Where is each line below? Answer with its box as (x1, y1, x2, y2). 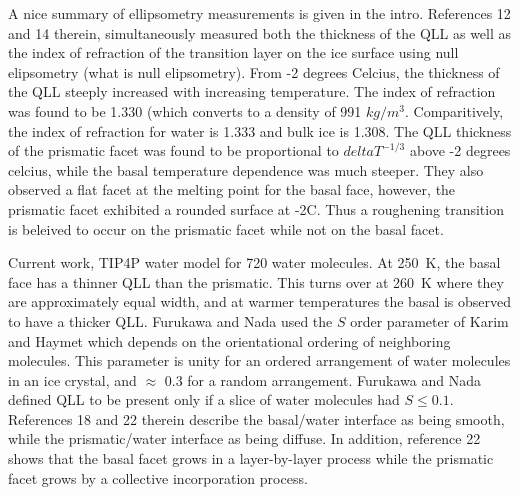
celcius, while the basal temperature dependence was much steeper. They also (8, 159, 484, 180)
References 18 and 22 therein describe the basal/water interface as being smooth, (8, 408, 505, 429)
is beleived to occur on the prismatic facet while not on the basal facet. (8, 218, 444, 239)
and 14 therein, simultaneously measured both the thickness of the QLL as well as (8, 22, 512, 43)
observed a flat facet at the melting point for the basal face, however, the (8, 179, 456, 200)
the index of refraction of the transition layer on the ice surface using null (8, 42, 459, 63)
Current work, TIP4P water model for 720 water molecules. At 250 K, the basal (8, 252, 501, 273)
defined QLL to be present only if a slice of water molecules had (8, 389, 400, 410)
